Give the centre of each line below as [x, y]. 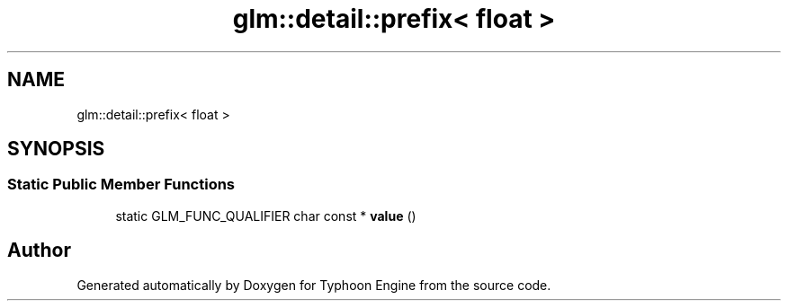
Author [39, 251]
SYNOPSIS [56, 149]
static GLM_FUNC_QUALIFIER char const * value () [266, 216]
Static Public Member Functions [121, 185]
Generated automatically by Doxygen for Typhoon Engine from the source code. [314, 285]
